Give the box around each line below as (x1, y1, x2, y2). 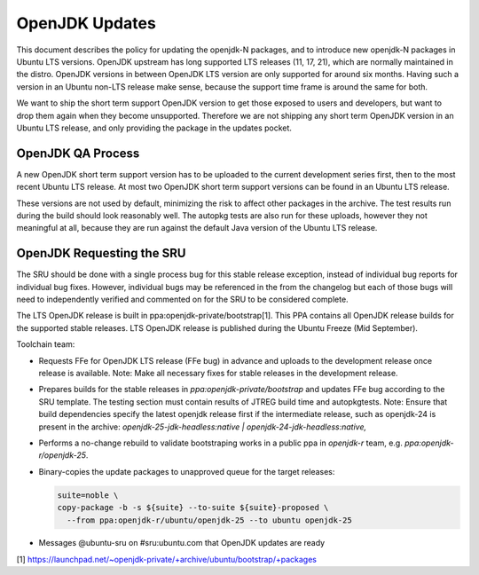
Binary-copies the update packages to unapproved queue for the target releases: (38, 466, 335, 477)
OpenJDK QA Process (16, 146, 140, 161)
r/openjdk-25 (38, 450, 87, 461)
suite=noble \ (57, 490, 119, 500)
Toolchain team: (16, 339, 75, 350)
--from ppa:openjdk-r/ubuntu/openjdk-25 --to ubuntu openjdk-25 (67, 515, 352, 525)
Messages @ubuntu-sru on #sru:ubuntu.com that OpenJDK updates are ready (38, 538, 326, 548)
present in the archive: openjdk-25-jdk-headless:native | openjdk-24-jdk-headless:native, (38, 421, 367, 432)
